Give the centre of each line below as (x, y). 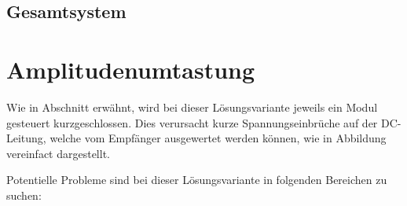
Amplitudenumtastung (131, 69)
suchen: (24, 195)
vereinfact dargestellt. (58, 153)
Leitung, (26, 138)
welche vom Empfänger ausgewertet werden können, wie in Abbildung (218, 138)
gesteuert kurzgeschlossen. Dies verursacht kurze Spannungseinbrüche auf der (192, 122)
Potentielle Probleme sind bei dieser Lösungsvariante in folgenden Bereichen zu (197, 180)
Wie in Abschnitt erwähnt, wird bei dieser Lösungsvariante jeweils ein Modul (192, 107)
